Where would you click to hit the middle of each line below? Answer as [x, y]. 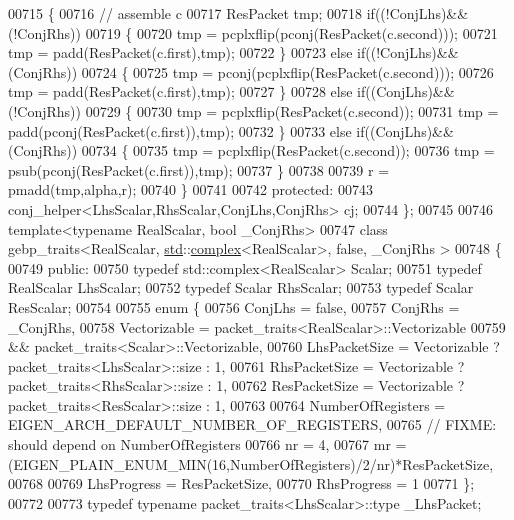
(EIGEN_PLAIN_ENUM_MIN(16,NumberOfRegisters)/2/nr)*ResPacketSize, [251, 463]
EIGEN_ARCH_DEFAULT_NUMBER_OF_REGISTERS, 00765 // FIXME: [252, 424]
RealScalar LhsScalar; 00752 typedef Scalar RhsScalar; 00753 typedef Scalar [241, 287]
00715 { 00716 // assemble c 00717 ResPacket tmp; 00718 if [191, 13]
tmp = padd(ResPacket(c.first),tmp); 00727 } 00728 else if [187, 91]
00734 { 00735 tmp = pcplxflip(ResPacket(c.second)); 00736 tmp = [288, 150]
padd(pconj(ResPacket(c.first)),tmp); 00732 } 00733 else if [186, 130]
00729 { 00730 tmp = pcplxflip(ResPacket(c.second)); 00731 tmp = [292, 110]
